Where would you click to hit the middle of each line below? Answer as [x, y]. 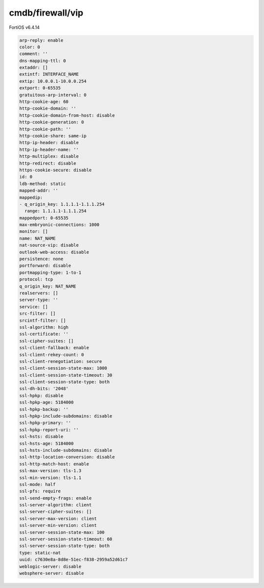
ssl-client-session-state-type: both [65, 382]
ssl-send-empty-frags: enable [55, 498]
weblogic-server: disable [50, 566]
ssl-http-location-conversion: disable [67, 457]
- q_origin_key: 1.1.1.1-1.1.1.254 [62, 204]
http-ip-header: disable [49, 143]
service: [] [34, 307]
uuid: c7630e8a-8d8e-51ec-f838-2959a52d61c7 [74, 560]
